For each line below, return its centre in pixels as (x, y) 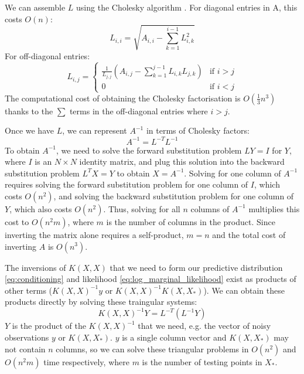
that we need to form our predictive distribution (196, 267)
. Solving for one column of (233, 173)
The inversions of (35, 267)
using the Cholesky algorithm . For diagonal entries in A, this (187, 7)
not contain (25, 348)
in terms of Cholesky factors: (198, 130)
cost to (17, 221)
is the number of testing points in (202, 361)
